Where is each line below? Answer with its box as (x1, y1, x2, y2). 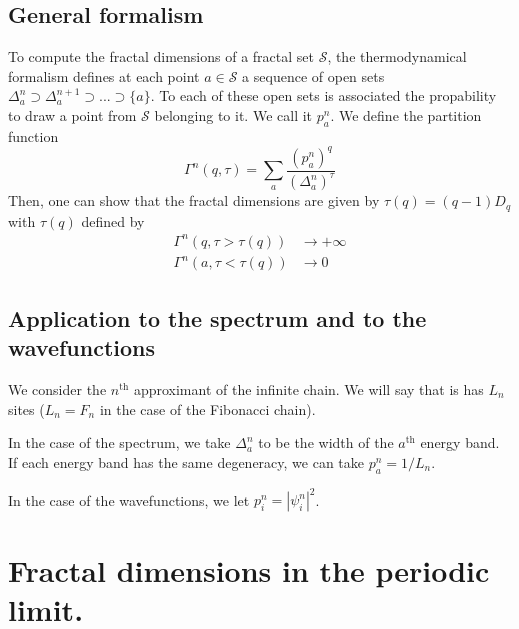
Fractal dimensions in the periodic (8, 550, 490, 591)
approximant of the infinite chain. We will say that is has (133, 378, 484, 399)
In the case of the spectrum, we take (8, 432, 231, 453)
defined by (81, 210, 145, 231)
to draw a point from (8, 104, 137, 125)
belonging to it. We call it (154, 104, 313, 125)
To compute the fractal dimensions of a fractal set (8, 46, 314, 67)
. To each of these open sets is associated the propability (150, 85, 497, 106)
